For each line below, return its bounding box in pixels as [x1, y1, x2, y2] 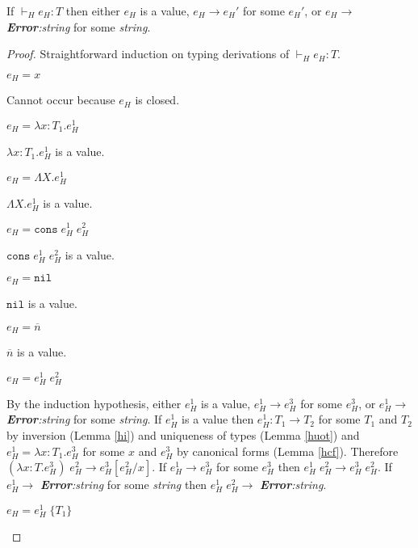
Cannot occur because [6, 91, 115, 108]
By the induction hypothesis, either [6, 394, 182, 411]
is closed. [135, 91, 180, 108]
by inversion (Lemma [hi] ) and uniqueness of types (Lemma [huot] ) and [6, 427, 360, 444]
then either [65, 2, 120, 19]
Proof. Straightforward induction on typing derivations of [6, 45, 290, 62]
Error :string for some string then [40, 476, 207, 493]
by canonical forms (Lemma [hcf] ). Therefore [177, 442, 399, 459]
